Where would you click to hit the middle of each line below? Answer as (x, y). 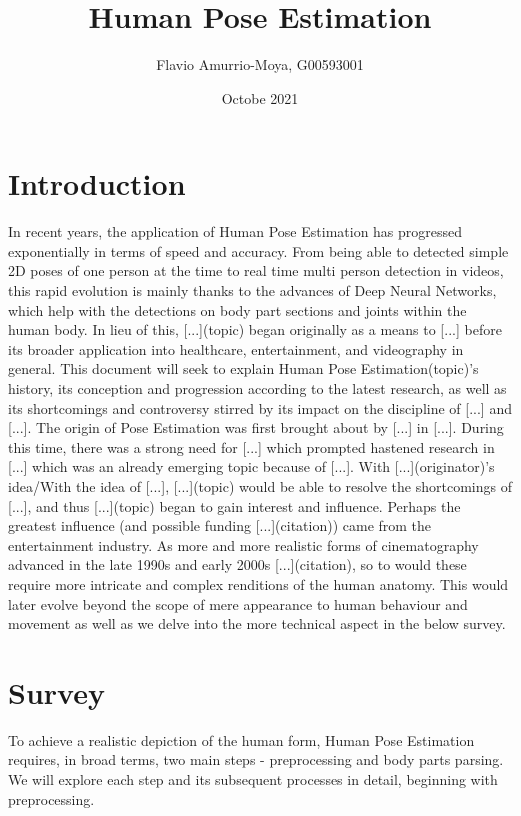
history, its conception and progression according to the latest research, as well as (257, 388)
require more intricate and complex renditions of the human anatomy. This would (258, 583)
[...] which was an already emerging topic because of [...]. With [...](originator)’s (251, 466)
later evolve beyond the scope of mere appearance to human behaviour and (238, 603)
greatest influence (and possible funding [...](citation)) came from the (220, 525)
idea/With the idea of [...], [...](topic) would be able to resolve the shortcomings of (260, 485)
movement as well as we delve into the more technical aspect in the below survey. (257, 623)
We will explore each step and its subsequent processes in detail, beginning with (253, 779)
